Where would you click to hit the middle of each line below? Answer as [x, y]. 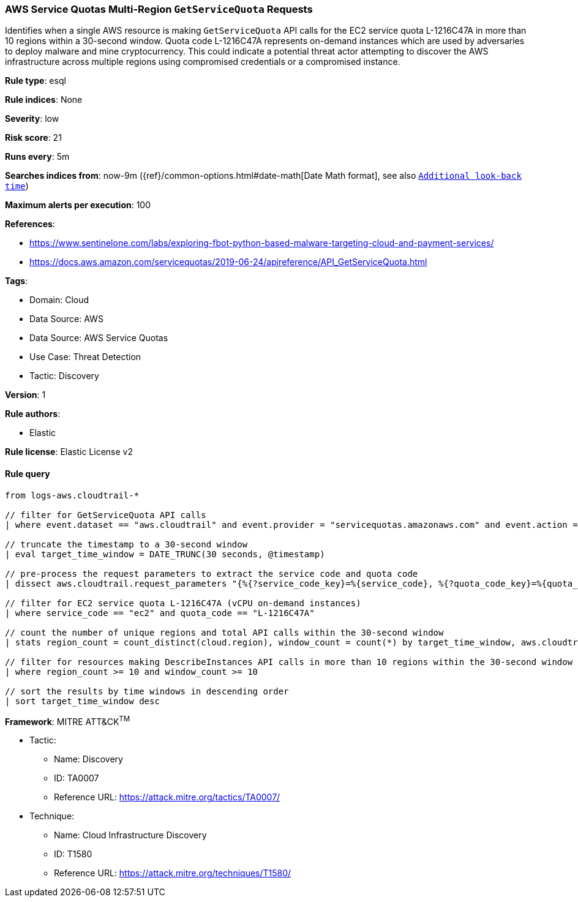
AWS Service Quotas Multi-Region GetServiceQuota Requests [159, 9]
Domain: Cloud [59, 300]
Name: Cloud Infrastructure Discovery [130, 835]
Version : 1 [25, 395]
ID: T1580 [73, 854]
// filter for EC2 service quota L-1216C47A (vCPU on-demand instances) [183, 603]
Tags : [17, 281]
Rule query [28, 473]
